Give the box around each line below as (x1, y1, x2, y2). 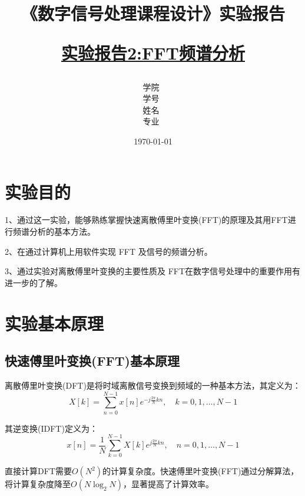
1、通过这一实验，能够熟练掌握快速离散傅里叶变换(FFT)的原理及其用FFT (5, 213, 288, 226)
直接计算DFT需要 (5, 465, 72, 477)
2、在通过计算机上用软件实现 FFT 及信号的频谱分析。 (5, 245, 213, 257)
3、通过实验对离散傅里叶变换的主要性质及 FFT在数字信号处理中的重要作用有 (5, 265, 301, 277)
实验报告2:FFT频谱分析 (61, 41, 245, 65)
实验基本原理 (5, 311, 104, 335)
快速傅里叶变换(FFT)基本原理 (5, 352, 180, 370)
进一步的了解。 (5, 276, 62, 288)
